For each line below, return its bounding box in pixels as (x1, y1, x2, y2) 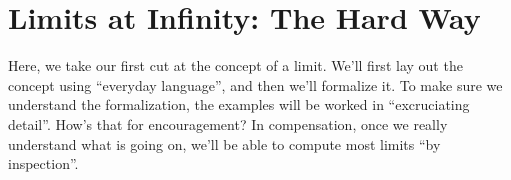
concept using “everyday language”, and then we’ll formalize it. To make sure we (8, 74, 503, 95)
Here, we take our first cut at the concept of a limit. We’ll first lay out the (8, 55, 463, 76)
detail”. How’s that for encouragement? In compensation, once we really (8, 113, 448, 134)
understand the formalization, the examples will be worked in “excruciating (8, 94, 470, 115)
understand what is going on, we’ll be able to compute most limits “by (8, 133, 441, 154)
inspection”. (8, 153, 79, 174)
